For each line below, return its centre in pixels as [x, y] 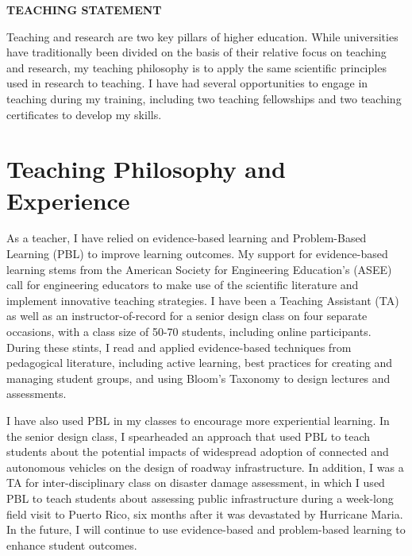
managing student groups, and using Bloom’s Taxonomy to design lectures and [198, 378]
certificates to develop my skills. [84, 114]
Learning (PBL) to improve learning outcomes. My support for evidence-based [197, 254]
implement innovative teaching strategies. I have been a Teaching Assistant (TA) [203, 300]
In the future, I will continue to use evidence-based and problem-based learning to [206, 529]
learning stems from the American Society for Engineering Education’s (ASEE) [199, 269]
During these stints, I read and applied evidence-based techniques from [179, 347]
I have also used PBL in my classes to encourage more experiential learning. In [198, 420]
